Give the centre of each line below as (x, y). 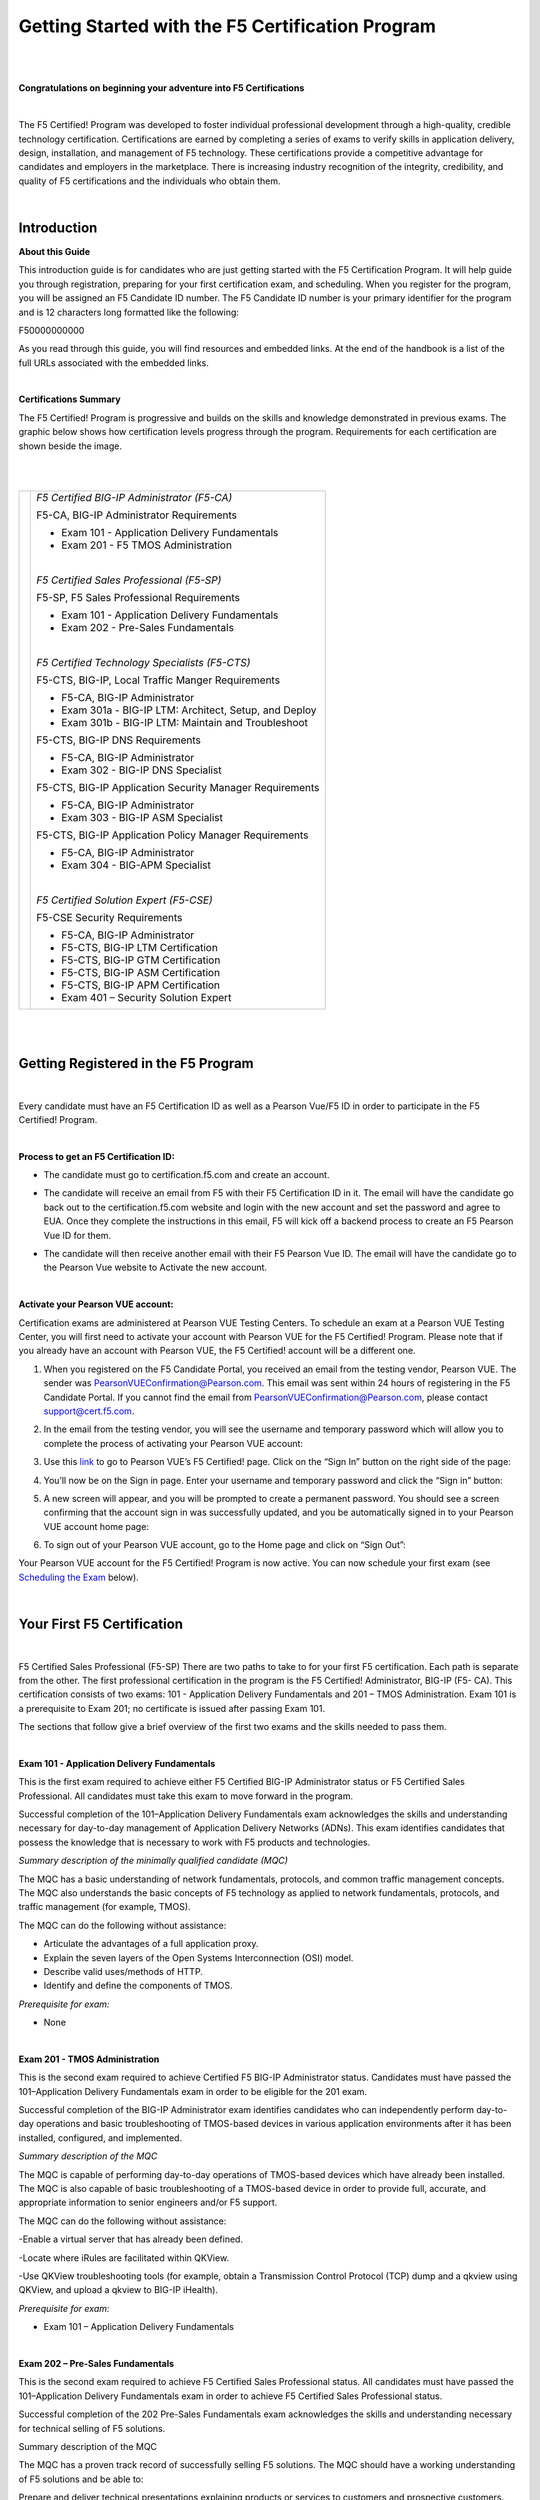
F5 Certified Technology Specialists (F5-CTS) (143, 662)
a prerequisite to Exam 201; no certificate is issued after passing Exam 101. (171, 1708)
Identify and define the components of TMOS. (138, 1986)
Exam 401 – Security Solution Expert (146, 997)
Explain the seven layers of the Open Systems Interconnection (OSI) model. (198, 1957)
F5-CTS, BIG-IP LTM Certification (140, 947)
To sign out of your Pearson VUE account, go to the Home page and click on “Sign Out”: (225, 1545)
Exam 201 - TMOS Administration (89, 2059)
